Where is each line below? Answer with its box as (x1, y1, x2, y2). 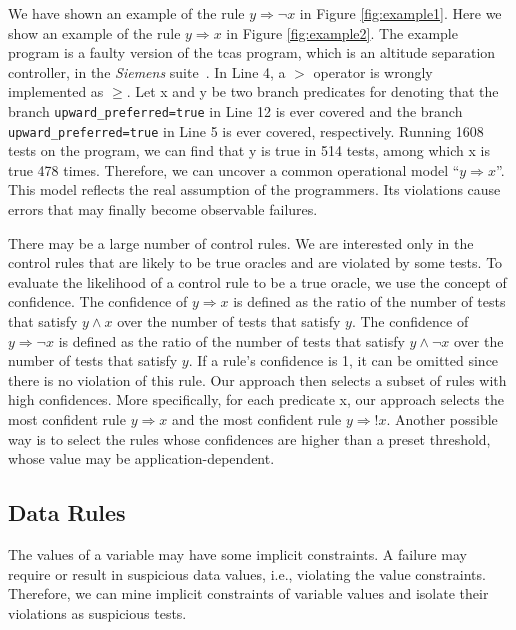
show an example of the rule (8, 22, 181, 43)
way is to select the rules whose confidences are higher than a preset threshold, (8, 428, 491, 449)
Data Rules (8, 497, 126, 528)
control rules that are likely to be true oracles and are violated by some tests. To (8, 252, 503, 273)
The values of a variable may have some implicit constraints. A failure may (8, 543, 467, 564)
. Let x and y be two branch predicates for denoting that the (126, 81, 499, 102)
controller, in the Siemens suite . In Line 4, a (8, 61, 286, 82)
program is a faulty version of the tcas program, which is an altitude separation (8, 42, 496, 63)
